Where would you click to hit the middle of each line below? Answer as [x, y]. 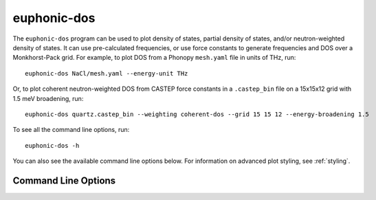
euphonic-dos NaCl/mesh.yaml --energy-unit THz [107, 73]
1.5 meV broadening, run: [48, 98]
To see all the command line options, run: [71, 130]
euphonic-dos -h [52, 145]
